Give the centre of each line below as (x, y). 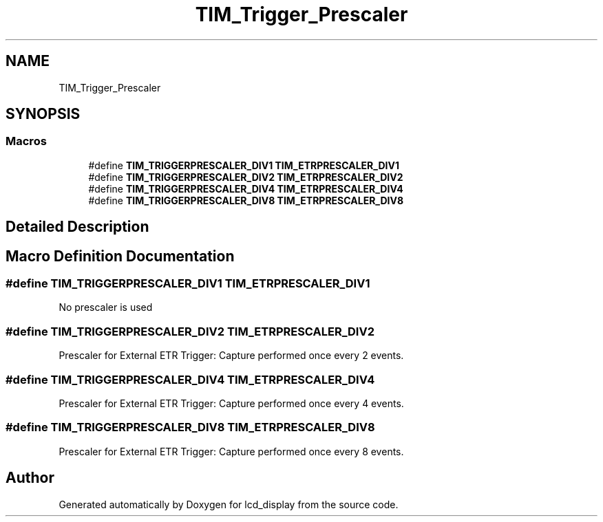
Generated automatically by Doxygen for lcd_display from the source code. (229, 504)
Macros (26, 141)
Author (30, 478)
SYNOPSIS (43, 114)
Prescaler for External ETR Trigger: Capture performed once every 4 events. (231, 403)
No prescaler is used (106, 307)
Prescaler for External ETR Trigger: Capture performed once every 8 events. (231, 451)
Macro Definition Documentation (120, 256)
